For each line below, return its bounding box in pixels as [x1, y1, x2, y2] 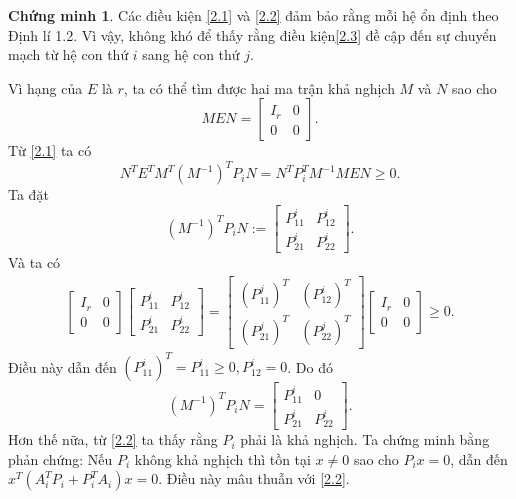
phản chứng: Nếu [8, 448, 113, 469]
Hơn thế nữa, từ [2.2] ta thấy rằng [8, 429, 218, 450]
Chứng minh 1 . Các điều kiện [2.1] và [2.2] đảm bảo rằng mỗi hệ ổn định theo [8, 5, 499, 25]
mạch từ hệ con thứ [8, 44, 129, 65]
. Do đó [287, 356, 333, 377]
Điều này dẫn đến [8, 356, 117, 377]
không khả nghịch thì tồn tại [134, 448, 311, 469]
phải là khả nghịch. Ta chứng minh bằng [240, 429, 490, 450]
